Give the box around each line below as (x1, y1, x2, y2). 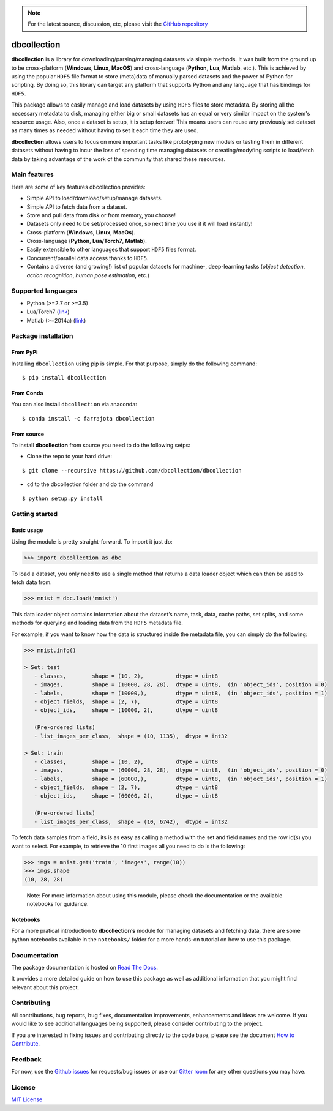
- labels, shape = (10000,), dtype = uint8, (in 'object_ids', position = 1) (34, 689, 327, 697)
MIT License (11, 1096, 43, 1103)
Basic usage (11, 526, 43, 534)
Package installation (11, 332, 73, 340)
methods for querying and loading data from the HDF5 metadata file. (11, 619, 183, 627)
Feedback (11, 1055, 42, 1063)
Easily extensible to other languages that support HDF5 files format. (26, 245, 196, 253)
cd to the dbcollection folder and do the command (26, 481, 154, 488)
